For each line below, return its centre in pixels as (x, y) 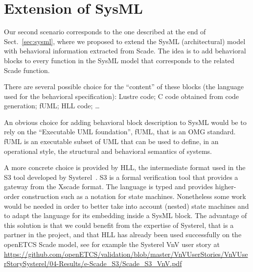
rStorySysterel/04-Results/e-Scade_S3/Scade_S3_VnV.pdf (93, 263)
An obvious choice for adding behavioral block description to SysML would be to (125, 122)
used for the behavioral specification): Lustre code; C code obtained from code (122, 96)
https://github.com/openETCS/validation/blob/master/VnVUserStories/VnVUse (126, 254)
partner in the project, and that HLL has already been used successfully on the (123, 235)
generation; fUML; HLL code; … (52, 106)
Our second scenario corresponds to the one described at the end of (105, 32)
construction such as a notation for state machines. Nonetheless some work (134, 196)
